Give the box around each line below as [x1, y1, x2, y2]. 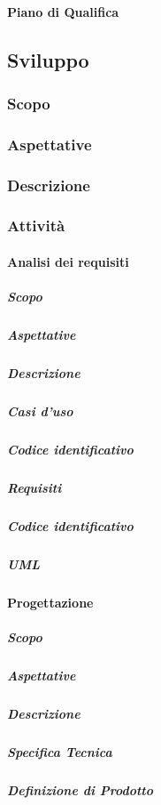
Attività [7, 214, 65, 237]
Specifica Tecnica [7, 742, 112, 761]
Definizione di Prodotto [7, 780, 154, 799]
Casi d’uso [7, 402, 73, 421]
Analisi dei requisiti [7, 252, 129, 270]
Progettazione [7, 592, 94, 611]
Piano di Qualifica [7, 2, 119, 20]
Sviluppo [7, 45, 89, 73]
